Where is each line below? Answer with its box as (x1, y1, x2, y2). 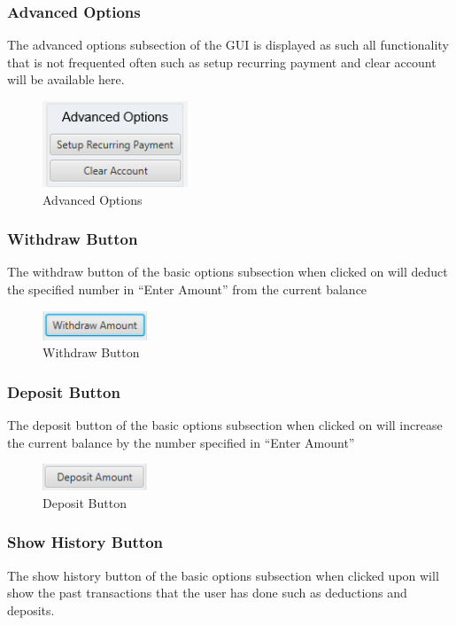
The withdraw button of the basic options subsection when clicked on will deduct (7, 262, 448, 281)
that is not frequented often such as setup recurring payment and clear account (7, 52, 437, 71)
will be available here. (7, 70, 125, 89)
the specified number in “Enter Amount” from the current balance (7, 280, 367, 298)
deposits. (7, 600, 55, 619)
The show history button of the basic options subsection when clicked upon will (7, 566, 439, 584)
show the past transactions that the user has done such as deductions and (7, 583, 407, 602)
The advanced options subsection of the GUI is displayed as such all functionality (7, 35, 449, 54)
